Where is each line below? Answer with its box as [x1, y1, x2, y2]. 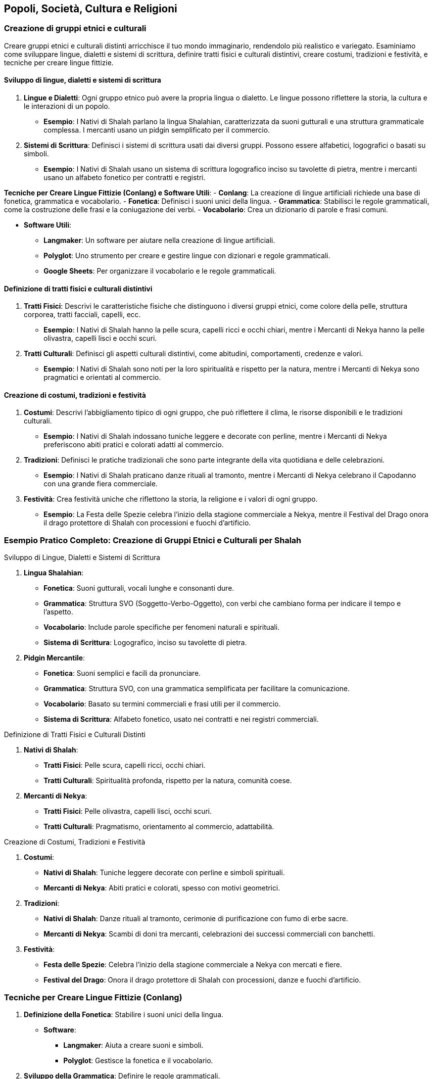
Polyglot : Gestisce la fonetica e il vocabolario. [63, 1056, 213, 1065]
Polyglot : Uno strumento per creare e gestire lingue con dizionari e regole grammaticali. [44, 251, 331, 260]
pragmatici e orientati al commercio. [44, 373, 161, 382]
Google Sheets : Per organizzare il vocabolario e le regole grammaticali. [44, 267, 276, 276]
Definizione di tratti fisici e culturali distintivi [4, 284, 152, 293]
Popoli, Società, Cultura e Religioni [4, 2, 177, 15]
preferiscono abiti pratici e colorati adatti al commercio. [44, 440, 224, 449]
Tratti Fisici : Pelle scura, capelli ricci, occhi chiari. [44, 761, 206, 770]
